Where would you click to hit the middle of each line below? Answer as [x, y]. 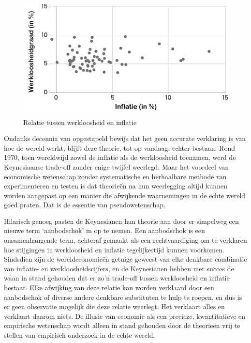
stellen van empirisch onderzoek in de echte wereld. [80, 335]
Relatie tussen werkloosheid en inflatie [80, 122]
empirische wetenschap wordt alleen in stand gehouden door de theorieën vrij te [122, 325]
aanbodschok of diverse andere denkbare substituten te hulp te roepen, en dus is [123, 297]
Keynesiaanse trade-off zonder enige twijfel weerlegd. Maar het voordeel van [117, 166]
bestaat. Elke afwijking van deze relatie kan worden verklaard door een [109, 288]
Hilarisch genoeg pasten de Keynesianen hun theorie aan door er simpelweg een [121, 221]
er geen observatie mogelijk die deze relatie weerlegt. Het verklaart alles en [114, 306]
